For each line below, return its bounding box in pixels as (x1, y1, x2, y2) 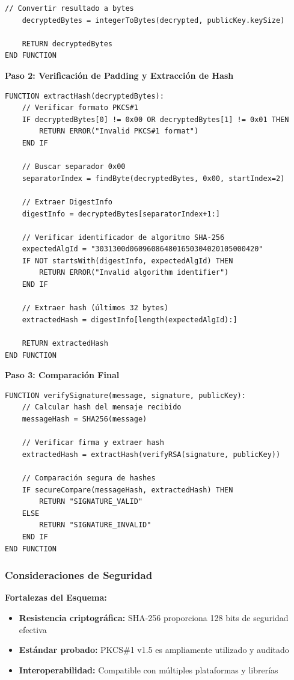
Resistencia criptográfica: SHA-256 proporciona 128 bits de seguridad (19, 611, 289, 623)
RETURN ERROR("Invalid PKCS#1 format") (39, 127, 199, 136)
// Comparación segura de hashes (22, 473, 156, 482)
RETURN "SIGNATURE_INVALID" (39, 521, 152, 530)
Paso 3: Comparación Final (5, 369, 120, 381)
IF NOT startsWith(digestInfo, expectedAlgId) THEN (22, 256, 233, 265)
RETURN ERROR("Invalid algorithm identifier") (39, 268, 229, 277)
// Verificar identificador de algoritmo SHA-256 (22, 233, 225, 242)
